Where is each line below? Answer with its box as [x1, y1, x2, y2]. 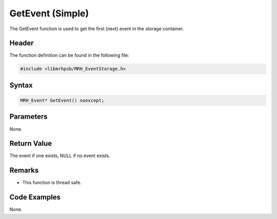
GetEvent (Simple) [9, 8, 89, 19]
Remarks [9, 166, 39, 175]
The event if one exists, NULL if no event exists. [9, 152, 110, 159]
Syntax [9, 81, 33, 90]
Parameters [9, 113, 48, 121]
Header [9, 39, 34, 48]
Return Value [9, 139, 52, 148]
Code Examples [9, 193, 61, 202]
